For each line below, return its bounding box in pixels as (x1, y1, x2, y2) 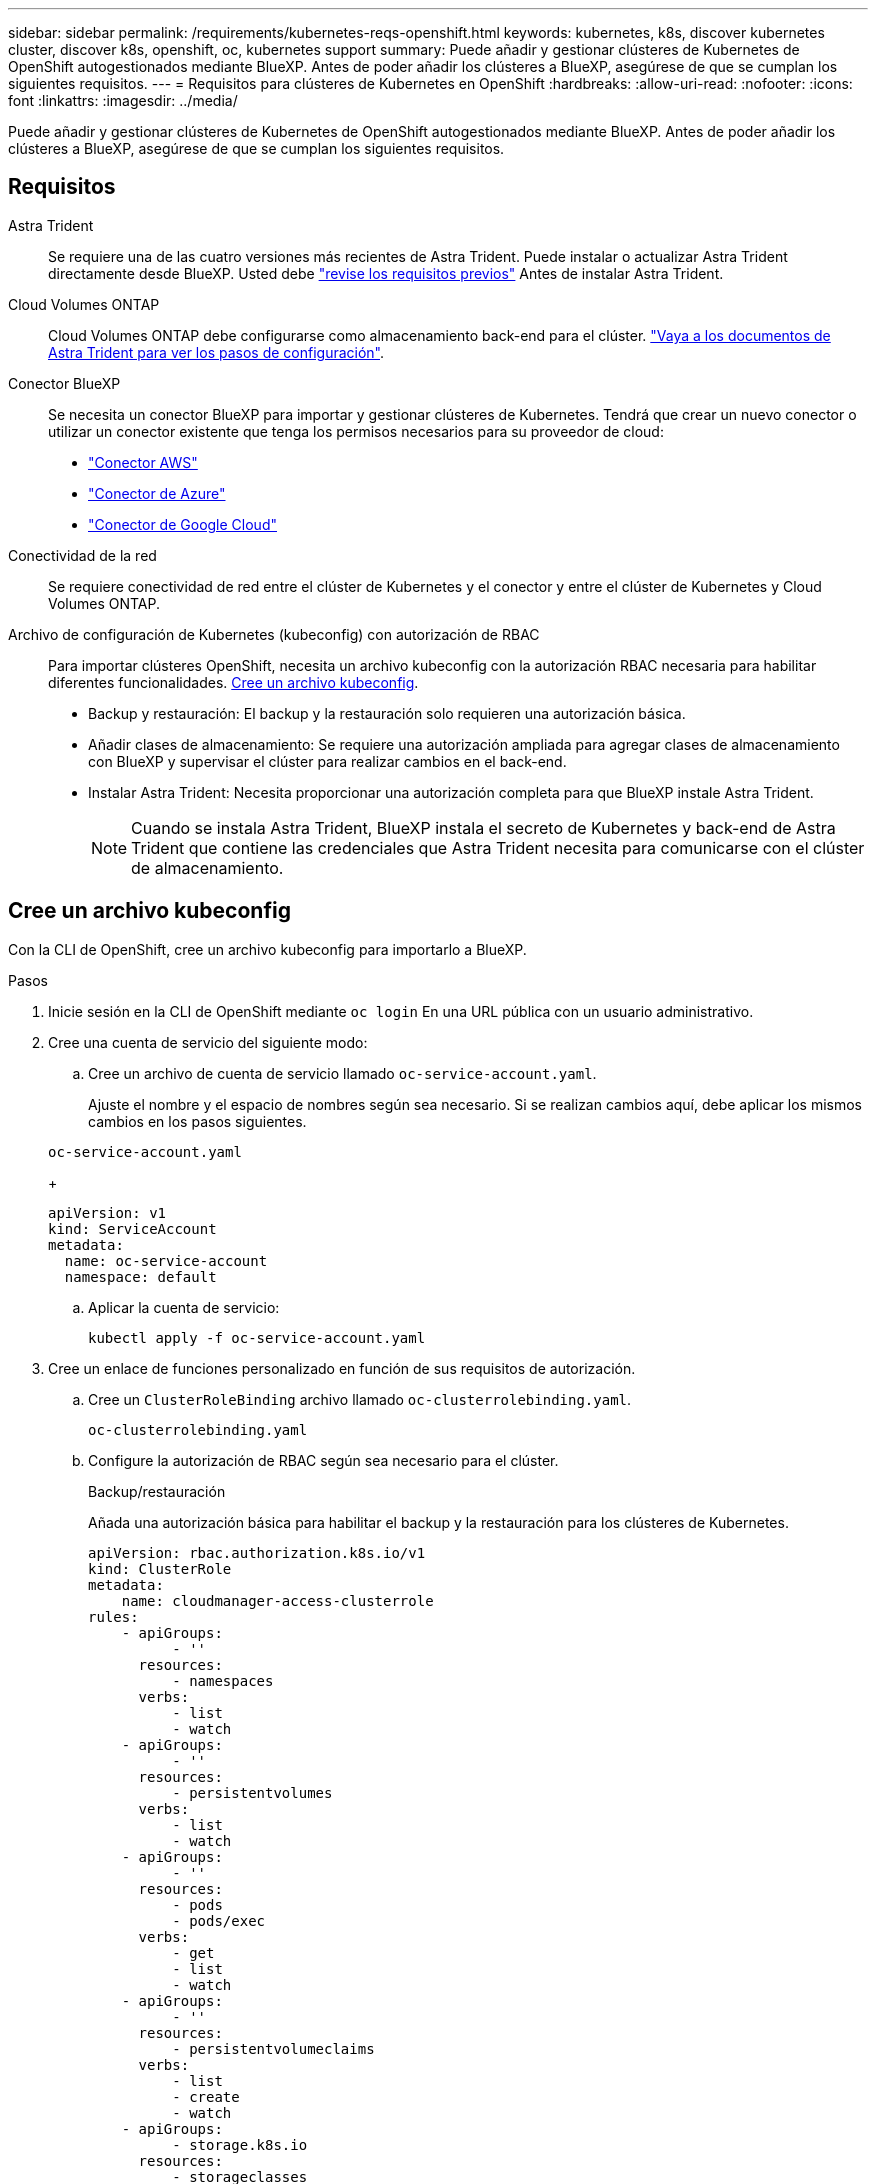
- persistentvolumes (172, 1784, 333, 1801)
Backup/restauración (88, 1482, 226, 1500)
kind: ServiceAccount (48, 1220, 217, 1237)
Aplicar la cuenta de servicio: (88, 1298, 280, 1316)
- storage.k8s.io (172, 2136, 308, 2153)
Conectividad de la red (8, 546, 157, 564)
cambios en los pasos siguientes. (88, 1112, 307, 1130)
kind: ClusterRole (88, 1560, 232, 1577)
